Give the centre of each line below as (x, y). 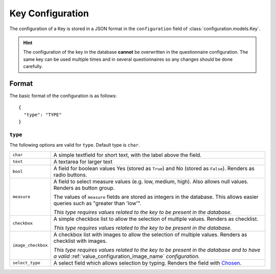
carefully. (33, 66)
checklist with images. (80, 241)
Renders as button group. (84, 188)
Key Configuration (49, 13)
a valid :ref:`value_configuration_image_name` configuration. (127, 256)
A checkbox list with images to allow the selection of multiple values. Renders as (150, 234)
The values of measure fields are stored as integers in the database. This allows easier (156, 197)
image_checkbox (30, 245)
